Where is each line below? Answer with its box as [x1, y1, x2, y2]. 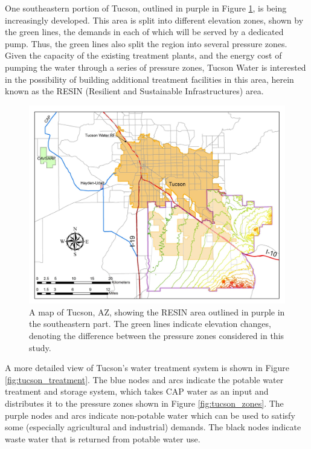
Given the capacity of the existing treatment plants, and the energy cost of [5, 49, 282, 62]
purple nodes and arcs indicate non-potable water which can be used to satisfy [5, 409, 295, 421]
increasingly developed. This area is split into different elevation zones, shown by [5, 13, 304, 26]
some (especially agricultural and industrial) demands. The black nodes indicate [5, 421, 301, 433]
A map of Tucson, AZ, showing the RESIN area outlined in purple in [29, 305, 285, 318]
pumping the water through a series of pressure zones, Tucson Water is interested [5, 60, 306, 73]
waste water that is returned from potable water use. [5, 432, 200, 445]
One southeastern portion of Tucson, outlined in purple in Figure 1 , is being [5, 2, 287, 14]
